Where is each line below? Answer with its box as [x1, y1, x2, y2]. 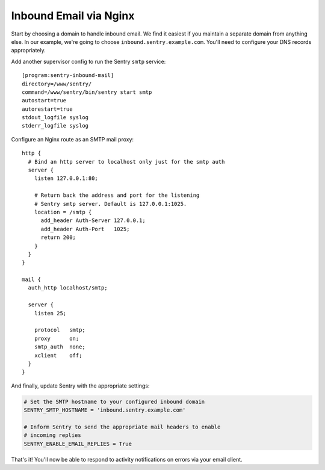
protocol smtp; [34, 327, 85, 333]
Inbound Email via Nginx [11, 9, 135, 22]
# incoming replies [23, 432, 81, 439]
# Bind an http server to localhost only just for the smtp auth [28, 158, 225, 165]
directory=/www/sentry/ [22, 80, 92, 87]
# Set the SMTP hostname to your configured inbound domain [23, 398, 205, 405]
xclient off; [34, 352, 82, 359]
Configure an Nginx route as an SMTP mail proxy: [11, 135, 134, 143]
